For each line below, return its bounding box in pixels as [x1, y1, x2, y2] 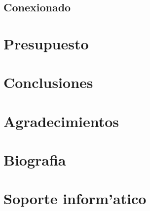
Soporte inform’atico [3, 188, 147, 209]
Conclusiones [3, 72, 93, 92]
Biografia [3, 150, 66, 170]
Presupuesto [3, 33, 89, 53]
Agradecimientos [3, 111, 119, 131]
